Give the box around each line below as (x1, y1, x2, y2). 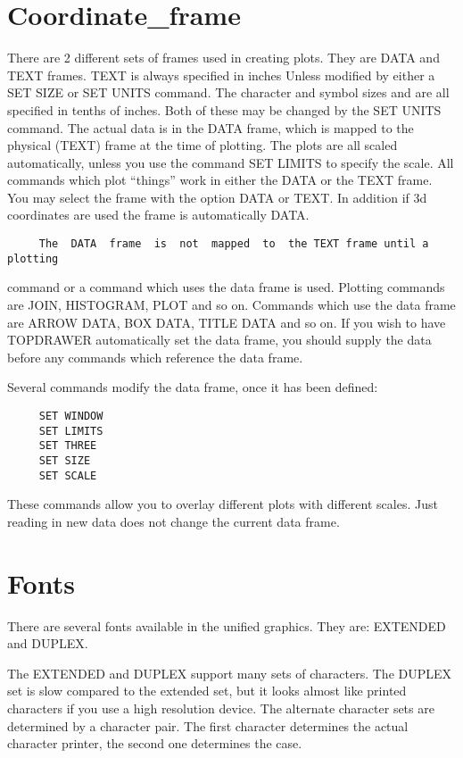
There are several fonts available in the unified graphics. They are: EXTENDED (7, 616, 446, 635)
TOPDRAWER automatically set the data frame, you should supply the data (7, 330, 432, 349)
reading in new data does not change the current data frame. (7, 512, 340, 530)
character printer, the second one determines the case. (7, 734, 302, 753)
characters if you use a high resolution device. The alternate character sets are (7, 698, 434, 717)
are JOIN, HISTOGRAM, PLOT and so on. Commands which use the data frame (7, 295, 456, 313)
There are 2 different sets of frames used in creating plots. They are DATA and (7, 48, 440, 67)
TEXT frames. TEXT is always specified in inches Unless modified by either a (7, 65, 435, 84)
